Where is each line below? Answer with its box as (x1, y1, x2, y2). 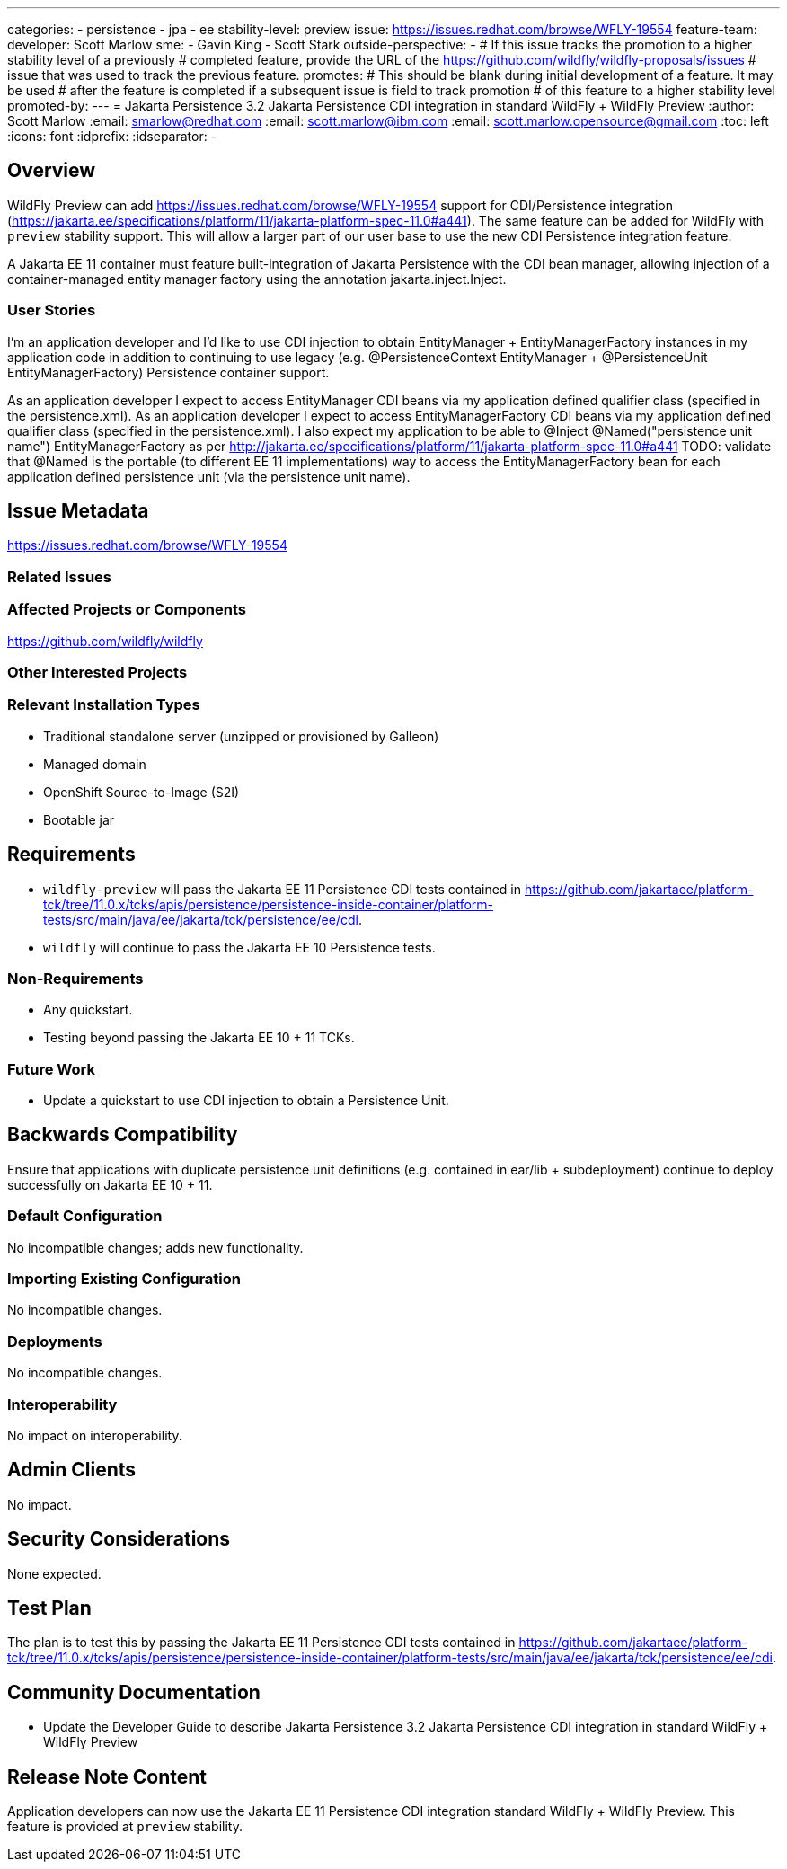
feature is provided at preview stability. (7, 1819, 243, 1835)
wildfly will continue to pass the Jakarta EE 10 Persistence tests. (43, 939, 436, 955)
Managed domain (43, 756, 146, 772)
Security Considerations (7, 1528, 231, 1551)
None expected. (7, 1565, 102, 1581)
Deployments (7, 1332, 102, 1351)
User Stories (7, 301, 96, 320)
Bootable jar (43, 811, 115, 828)
